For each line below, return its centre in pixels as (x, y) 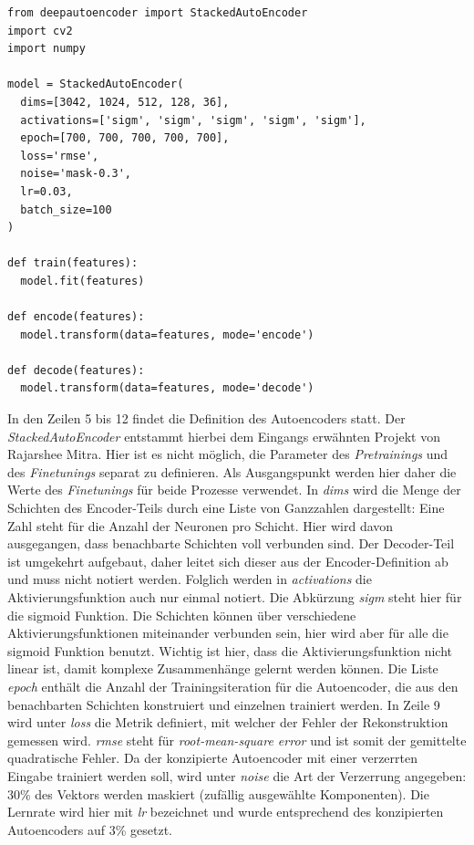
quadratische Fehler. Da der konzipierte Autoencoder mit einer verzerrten (212, 758)
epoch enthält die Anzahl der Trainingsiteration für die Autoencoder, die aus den (233, 686)
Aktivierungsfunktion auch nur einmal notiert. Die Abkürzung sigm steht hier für (235, 597)
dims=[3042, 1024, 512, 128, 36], (125, 102)
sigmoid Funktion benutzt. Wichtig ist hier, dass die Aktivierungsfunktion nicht (230, 650)
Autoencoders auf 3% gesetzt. (90, 829)
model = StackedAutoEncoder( (96, 84)
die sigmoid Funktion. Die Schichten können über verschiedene (182, 615)
